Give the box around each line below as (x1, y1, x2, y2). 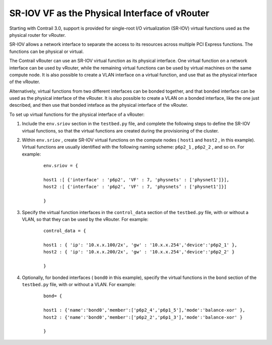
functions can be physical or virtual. (9, 48, 84, 54)
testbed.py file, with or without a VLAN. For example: (22, 282, 136, 288)
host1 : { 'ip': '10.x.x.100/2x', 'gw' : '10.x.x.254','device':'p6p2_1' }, (43, 242, 238, 248)
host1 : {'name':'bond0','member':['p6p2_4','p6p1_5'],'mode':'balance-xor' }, (43, 307, 245, 313)
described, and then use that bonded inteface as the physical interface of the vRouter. (9, 102, 188, 108)
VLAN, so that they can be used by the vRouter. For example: (22, 216, 149, 222)
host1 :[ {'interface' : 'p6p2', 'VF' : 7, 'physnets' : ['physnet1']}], (43, 177, 230, 182)
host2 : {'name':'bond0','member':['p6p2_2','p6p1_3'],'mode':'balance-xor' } (43, 314, 243, 320)
